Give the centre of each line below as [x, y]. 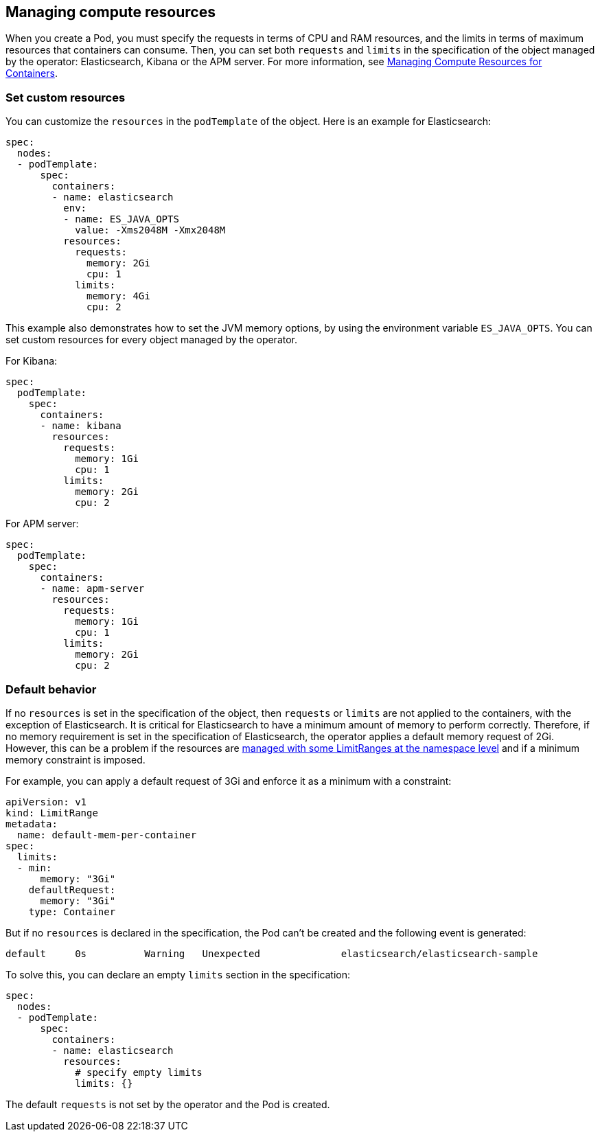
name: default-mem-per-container [107, 835]
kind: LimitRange [52, 813]
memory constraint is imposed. [76, 759]
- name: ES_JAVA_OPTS [121, 219]
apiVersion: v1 [46, 802]
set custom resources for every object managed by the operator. [152, 340]
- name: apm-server [92, 589]
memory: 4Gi [118, 296]
